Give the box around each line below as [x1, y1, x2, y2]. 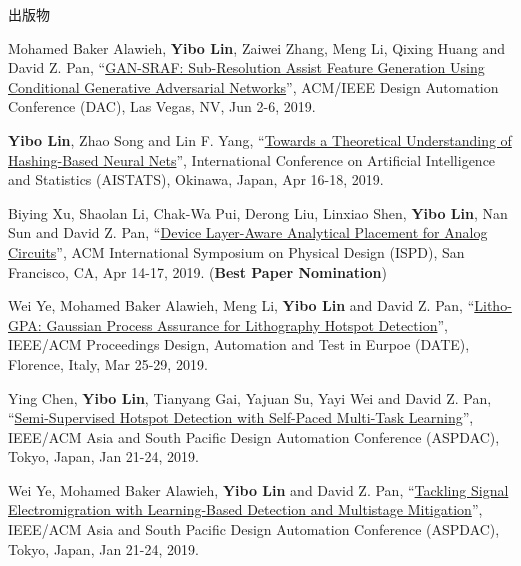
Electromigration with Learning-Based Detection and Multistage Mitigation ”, [8, 499, 483, 520]
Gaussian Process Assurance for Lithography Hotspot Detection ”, [46, 314, 448, 335]
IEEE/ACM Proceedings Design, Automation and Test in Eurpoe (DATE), [8, 334, 470, 355]
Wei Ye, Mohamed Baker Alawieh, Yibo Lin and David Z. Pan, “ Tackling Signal [8, 479, 509, 500]
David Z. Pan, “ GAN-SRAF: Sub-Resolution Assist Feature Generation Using [8, 57, 485, 78]
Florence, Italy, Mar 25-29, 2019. [8, 353, 208, 374]
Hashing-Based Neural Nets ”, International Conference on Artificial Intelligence [8, 149, 496, 170]
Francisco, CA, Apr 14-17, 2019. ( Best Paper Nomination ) [8, 261, 387, 282]
